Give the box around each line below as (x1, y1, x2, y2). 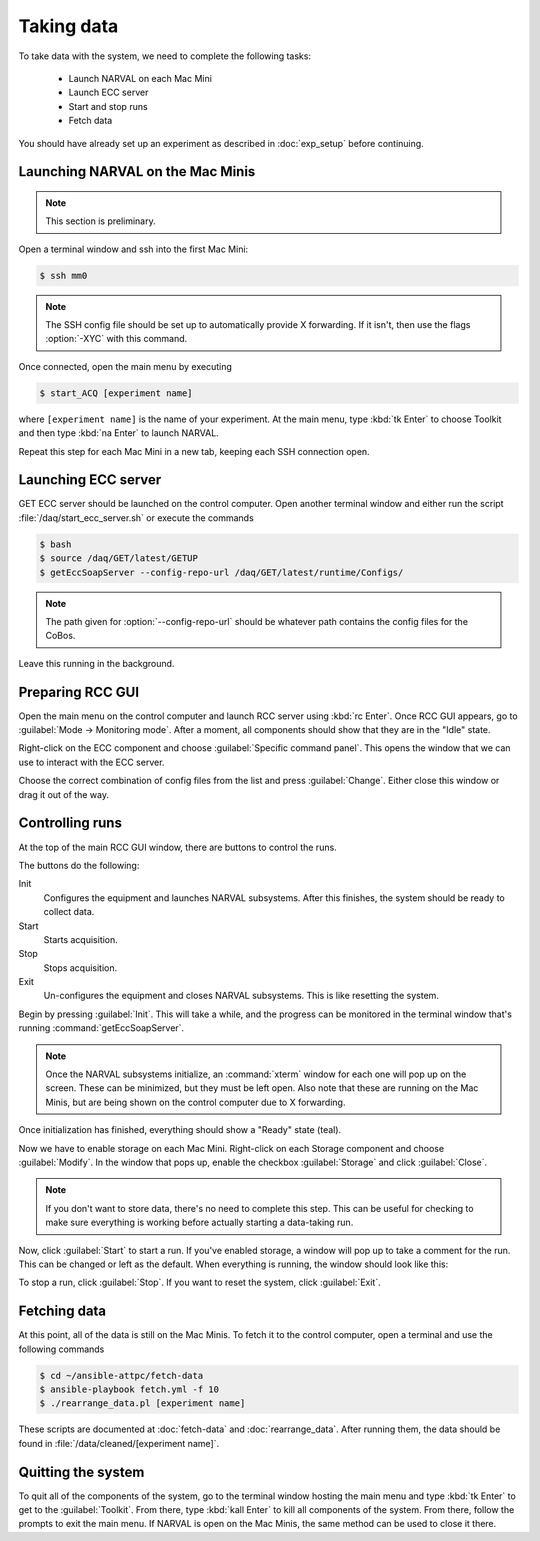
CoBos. (45, 630, 76, 642)
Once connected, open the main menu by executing (18, 360, 232, 372)
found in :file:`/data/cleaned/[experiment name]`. (18, 1437, 220, 1449)
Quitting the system (18, 1463, 145, 1480)
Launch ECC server (68, 86, 149, 99)
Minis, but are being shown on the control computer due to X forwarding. (45, 1096, 346, 1108)
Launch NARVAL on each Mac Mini (68, 72, 212, 84)
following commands (18, 1343, 105, 1355)
